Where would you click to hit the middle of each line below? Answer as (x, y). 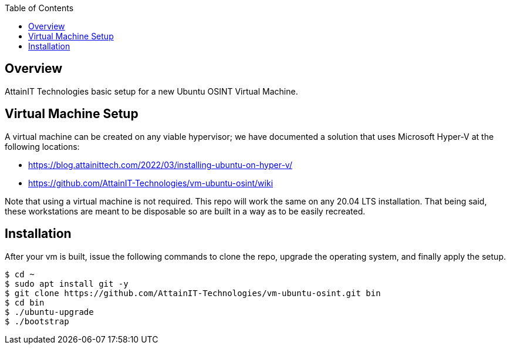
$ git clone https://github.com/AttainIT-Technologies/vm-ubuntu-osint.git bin (193, 293)
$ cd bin (25, 302)
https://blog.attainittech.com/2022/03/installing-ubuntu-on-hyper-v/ (160, 165)
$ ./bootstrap (37, 321)
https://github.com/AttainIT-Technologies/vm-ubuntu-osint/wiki (151, 183)
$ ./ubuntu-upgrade (49, 312)
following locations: (42, 146)
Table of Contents (39, 8)
